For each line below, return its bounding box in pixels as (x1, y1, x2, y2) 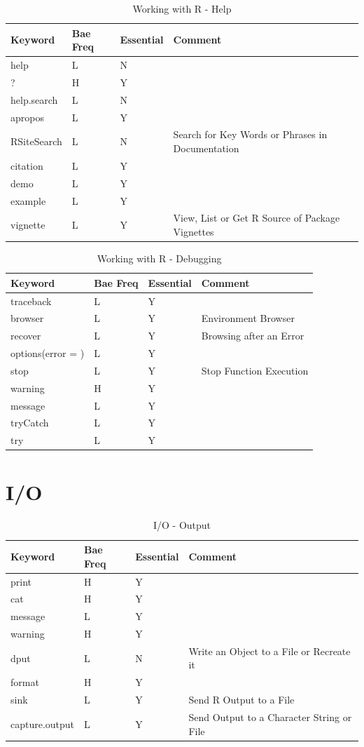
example (10, 193, 46, 208)
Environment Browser (201, 311, 295, 325)
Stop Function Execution (201, 363, 309, 377)
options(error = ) (10, 346, 85, 361)
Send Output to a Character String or (188, 710, 352, 724)
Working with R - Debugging (97, 251, 222, 266)
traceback (10, 293, 52, 308)
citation (10, 158, 43, 173)
